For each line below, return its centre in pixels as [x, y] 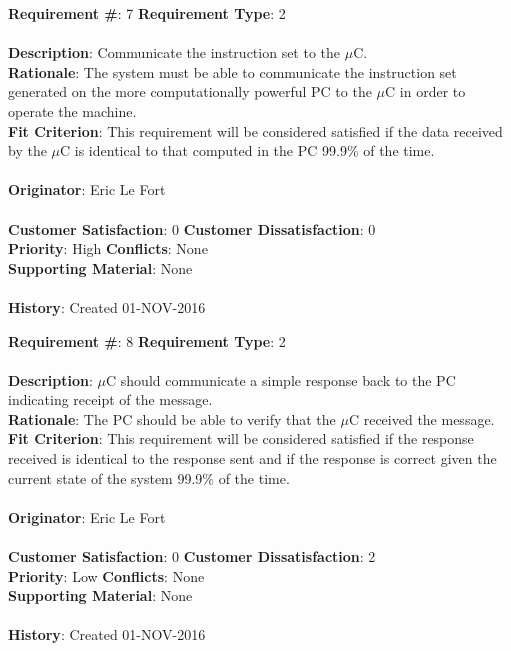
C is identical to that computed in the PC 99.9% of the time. [247, 150]
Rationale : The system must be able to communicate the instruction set [232, 71]
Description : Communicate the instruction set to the [174, 52]
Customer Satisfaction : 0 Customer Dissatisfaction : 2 [192, 556]
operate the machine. [72, 110]
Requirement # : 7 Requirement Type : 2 [147, 13]
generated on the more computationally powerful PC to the [190, 91]
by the [27, 150]
